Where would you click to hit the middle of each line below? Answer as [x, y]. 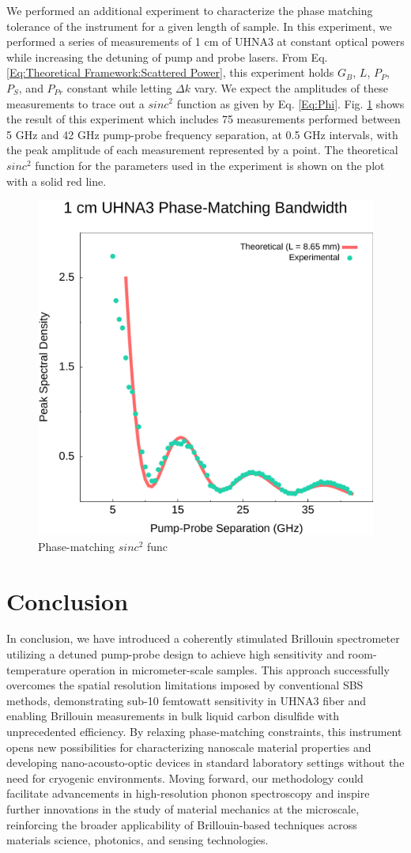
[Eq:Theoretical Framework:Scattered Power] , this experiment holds [170, 72]
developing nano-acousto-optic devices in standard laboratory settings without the [205, 762]
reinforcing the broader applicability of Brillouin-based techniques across [182, 824]
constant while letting [119, 87]
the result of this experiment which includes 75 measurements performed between [204, 119]
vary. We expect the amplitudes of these [291, 87]
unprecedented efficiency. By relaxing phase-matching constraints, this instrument [204, 731]
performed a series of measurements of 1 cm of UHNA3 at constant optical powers [205, 42]
